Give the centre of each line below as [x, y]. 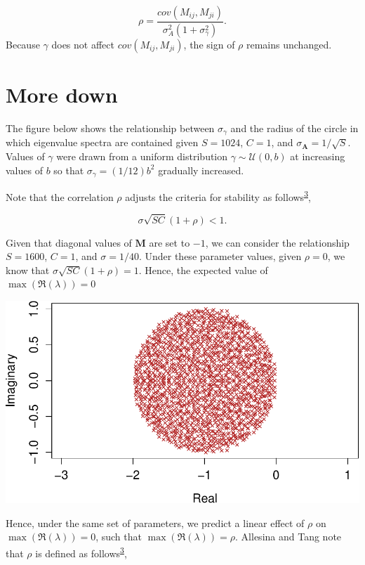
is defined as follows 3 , [81, 552]
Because [23, 44]
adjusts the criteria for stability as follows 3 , [218, 196]
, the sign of [209, 44]
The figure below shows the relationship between [110, 128]
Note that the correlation [60, 196]
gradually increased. [201, 170]
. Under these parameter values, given [220, 256]
